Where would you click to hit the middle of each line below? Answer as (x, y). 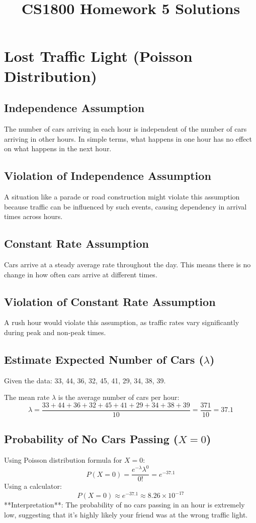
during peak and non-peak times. (55, 332)
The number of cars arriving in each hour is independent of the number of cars (125, 128)
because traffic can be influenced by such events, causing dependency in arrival (125, 206)
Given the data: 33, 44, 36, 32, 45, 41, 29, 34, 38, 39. (85, 380)
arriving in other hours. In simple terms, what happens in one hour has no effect (128, 138)
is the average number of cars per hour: (119, 397)
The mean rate (27, 397)
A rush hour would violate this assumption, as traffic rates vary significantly (122, 322)
